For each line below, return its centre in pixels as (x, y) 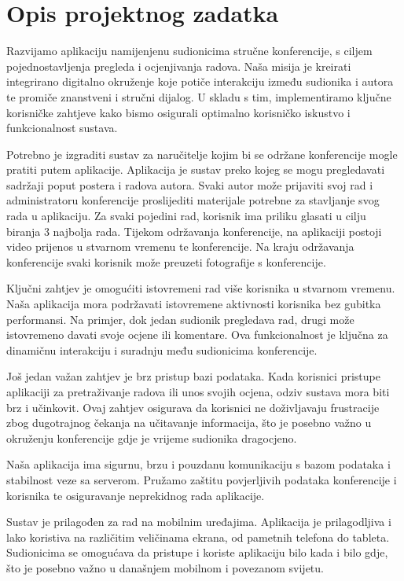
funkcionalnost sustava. (62, 128)
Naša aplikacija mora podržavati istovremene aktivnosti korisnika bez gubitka (194, 304)
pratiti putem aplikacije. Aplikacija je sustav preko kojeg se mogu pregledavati (196, 169)
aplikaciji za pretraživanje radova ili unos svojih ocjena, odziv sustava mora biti (198, 392)
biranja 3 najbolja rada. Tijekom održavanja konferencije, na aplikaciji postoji (194, 231)
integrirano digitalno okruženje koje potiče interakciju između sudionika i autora (200, 81)
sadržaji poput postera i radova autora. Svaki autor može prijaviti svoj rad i (190, 184)
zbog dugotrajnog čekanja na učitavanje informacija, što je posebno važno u (189, 423)
